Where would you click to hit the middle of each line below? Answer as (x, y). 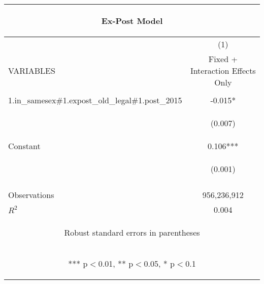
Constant (24, 146)
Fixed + (223, 59)
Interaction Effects (223, 70)
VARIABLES (32, 70)
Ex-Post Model (132, 21)
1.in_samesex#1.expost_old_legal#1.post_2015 (95, 100)
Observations (31, 195)
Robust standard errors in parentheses (132, 232)
